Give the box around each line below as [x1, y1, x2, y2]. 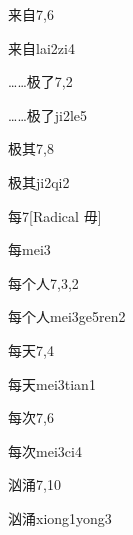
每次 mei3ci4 [8, 440, 82, 461]
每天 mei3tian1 [8, 373, 96, 394]
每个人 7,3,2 [8, 272, 79, 293]
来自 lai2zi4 [8, 37, 75, 58]
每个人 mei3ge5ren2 [8, 306, 126, 327]
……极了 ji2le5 [8, 104, 88, 125]
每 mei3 [8, 239, 51, 260]
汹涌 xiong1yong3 [8, 507, 112, 528]
